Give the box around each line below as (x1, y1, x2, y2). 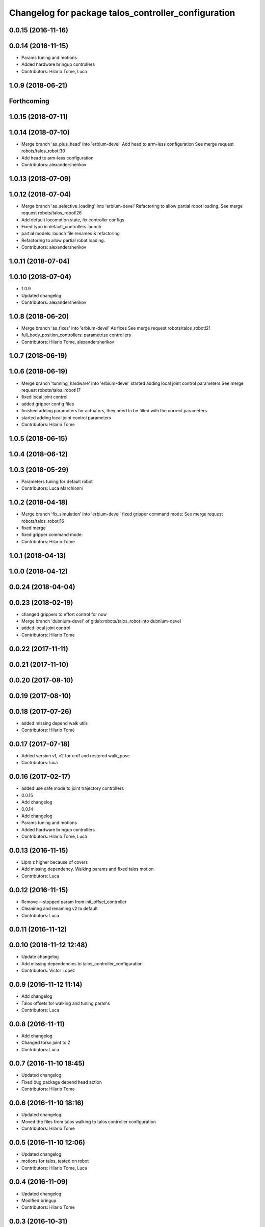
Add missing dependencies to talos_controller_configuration (21, 960, 143, 966)
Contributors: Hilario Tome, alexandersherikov (21, 339, 115, 345)
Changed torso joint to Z (21, 1040, 71, 1045)
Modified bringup (21, 1198, 56, 1203)
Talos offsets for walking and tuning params (21, 1000, 110, 1006)
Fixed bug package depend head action (21, 1079, 102, 1085)
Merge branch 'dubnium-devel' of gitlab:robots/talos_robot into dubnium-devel (21, 618, 181, 624)
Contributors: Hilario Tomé (21, 727, 75, 733)
